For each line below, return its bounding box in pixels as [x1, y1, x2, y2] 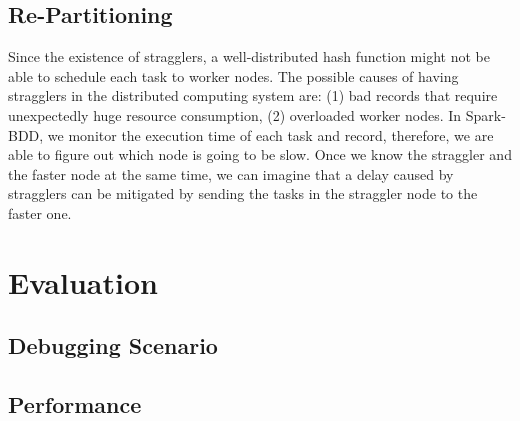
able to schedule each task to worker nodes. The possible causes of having [8, 65, 459, 86]
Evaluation [8, 261, 158, 302]
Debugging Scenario [8, 330, 218, 361]
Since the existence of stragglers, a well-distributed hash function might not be [8, 46, 490, 67]
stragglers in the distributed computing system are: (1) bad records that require [8, 85, 498, 106]
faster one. [8, 202, 72, 223]
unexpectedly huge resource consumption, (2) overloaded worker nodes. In [8, 104, 462, 125]
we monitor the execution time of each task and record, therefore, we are [47, 124, 494, 145]
